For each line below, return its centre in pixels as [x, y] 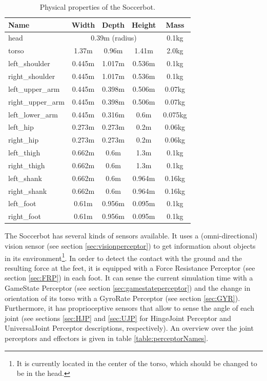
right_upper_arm [36, 101]
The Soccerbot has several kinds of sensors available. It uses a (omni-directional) [131, 236]
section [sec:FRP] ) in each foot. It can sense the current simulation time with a [129, 278]
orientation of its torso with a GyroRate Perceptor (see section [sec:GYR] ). [122, 298]
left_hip [21, 127]
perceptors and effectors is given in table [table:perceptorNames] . [107, 338]
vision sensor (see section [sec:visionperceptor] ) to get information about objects [130, 245]
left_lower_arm [33, 114]
